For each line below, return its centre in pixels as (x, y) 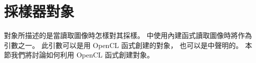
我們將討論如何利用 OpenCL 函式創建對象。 (82, 55)
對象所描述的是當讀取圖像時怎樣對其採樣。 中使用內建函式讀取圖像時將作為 (128, 35)
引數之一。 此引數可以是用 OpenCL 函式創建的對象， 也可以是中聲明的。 (123, 45)
